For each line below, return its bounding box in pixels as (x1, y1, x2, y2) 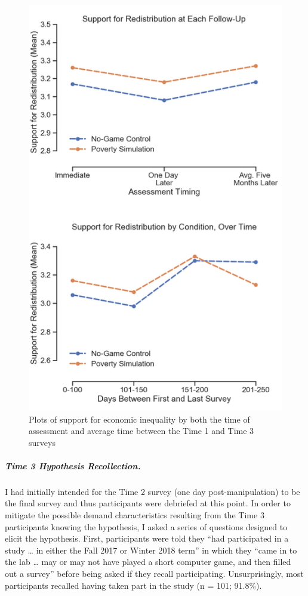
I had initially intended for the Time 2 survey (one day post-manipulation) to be (5, 485, 300, 497)
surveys (29, 436, 56, 448)
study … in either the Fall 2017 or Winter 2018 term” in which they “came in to (5, 543, 297, 556)
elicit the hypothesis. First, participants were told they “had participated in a (5, 532, 289, 545)
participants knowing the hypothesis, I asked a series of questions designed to (5, 520, 288, 533)
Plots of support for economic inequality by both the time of (29, 412, 250, 425)
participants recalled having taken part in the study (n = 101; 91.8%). (5, 579, 262, 591)
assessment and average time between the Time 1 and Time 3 (29, 424, 254, 437)
